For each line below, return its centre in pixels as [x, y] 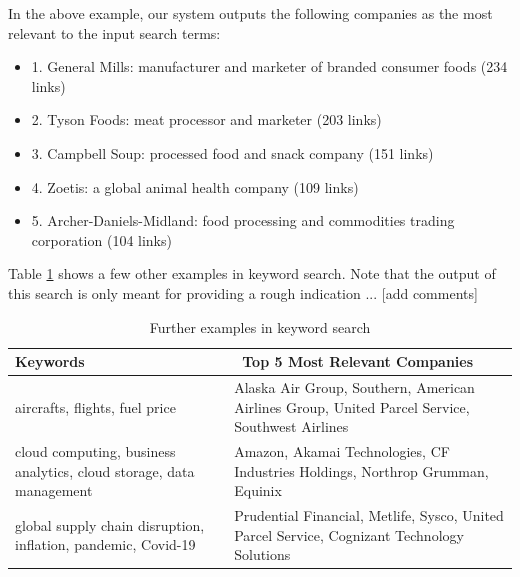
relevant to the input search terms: [114, 32]
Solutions [262, 554]
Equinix [258, 490]
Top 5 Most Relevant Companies [358, 361]
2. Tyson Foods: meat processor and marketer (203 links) [206, 119]
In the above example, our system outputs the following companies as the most [250, 13]
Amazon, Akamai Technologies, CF [342, 451]
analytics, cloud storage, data [105, 470]
